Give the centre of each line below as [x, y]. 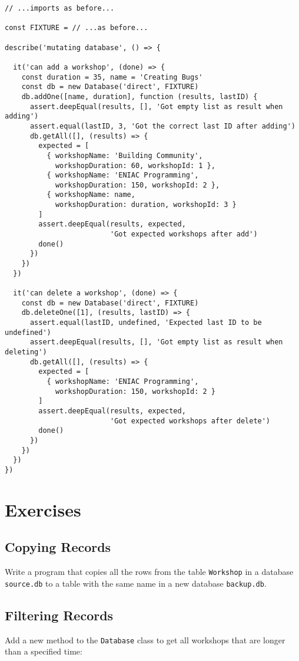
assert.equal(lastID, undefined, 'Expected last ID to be [146, 323]
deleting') [26, 352]
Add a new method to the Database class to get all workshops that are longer [145, 639]
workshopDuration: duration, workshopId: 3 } [146, 205]
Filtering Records [59, 615]
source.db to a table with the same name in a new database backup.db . [136, 583]
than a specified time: [44, 651]
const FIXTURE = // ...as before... [77, 28]
